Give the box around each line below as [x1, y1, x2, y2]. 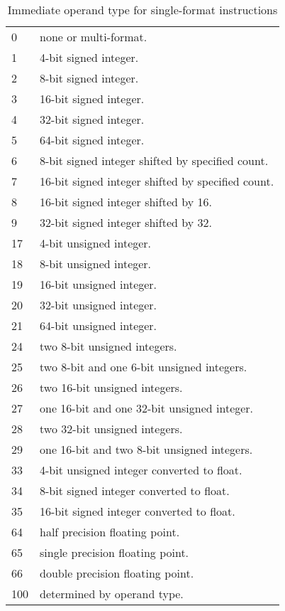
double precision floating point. [40, 565, 194, 581]
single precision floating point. [40, 544, 189, 560]
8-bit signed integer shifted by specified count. [40, 152, 269, 169]
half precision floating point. [40, 524, 180, 540]
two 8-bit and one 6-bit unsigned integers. [40, 358, 247, 375]
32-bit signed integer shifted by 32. [40, 214, 212, 230]
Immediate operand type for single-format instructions [7, 1, 278, 18]
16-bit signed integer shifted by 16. [40, 193, 212, 210]
